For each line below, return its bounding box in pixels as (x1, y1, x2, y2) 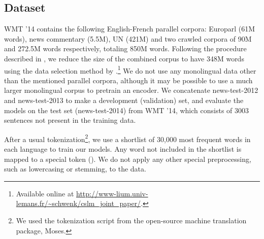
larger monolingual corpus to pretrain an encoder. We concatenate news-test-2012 (4, 85, 258, 95)
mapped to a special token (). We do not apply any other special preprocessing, (4, 153, 251, 164)
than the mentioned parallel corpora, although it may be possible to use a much (4, 75, 253, 85)
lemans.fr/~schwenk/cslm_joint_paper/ (16, 198, 141, 209)
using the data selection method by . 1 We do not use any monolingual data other (4, 63, 256, 76)
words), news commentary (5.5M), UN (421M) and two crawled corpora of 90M (4, 33, 252, 44)
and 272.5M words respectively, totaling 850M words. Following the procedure (4, 43, 247, 54)
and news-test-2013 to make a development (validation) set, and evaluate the (4, 95, 244, 106)
